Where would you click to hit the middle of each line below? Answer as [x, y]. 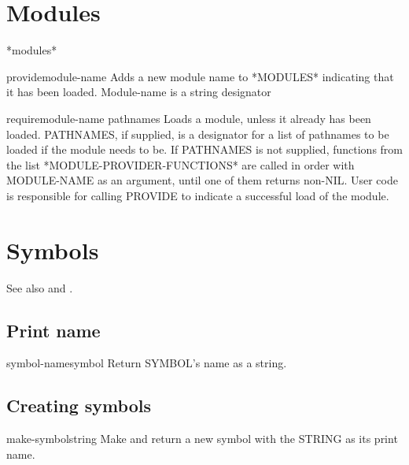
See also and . [40, 287]
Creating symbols [79, 405]
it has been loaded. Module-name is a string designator [139, 92]
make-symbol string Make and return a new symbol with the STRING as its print [202, 439]
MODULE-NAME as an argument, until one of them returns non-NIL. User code [202, 180]
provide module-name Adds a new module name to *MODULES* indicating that [200, 76]
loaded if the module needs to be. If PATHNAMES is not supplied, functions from [205, 149]
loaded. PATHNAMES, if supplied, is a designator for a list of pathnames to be [198, 134]
